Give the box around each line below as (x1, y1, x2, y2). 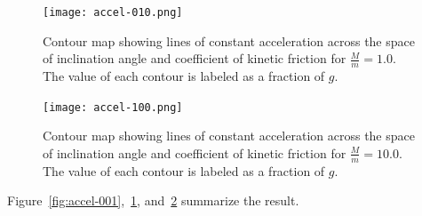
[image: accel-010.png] (43, 6, 183, 19)
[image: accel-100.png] (43, 100, 183, 114)
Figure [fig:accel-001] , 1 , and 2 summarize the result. (7, 191, 299, 210)
